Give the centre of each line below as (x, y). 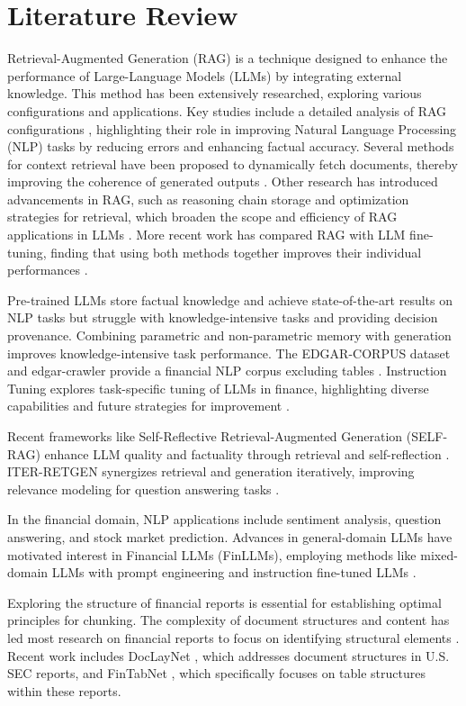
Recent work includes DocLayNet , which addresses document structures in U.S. (229, 655)
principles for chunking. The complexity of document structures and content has (229, 620)
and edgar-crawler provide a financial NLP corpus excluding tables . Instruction (227, 371)
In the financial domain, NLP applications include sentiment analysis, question (224, 519)
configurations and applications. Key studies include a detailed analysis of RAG (227, 110)
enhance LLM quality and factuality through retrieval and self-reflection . (247, 453)
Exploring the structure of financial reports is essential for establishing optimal (224, 602)
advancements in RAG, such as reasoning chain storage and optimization (208, 199)
